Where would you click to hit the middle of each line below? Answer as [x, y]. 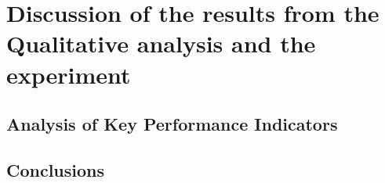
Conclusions [56, 169]
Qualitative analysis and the [161, 43]
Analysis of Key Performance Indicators [172, 124]
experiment [69, 74]
